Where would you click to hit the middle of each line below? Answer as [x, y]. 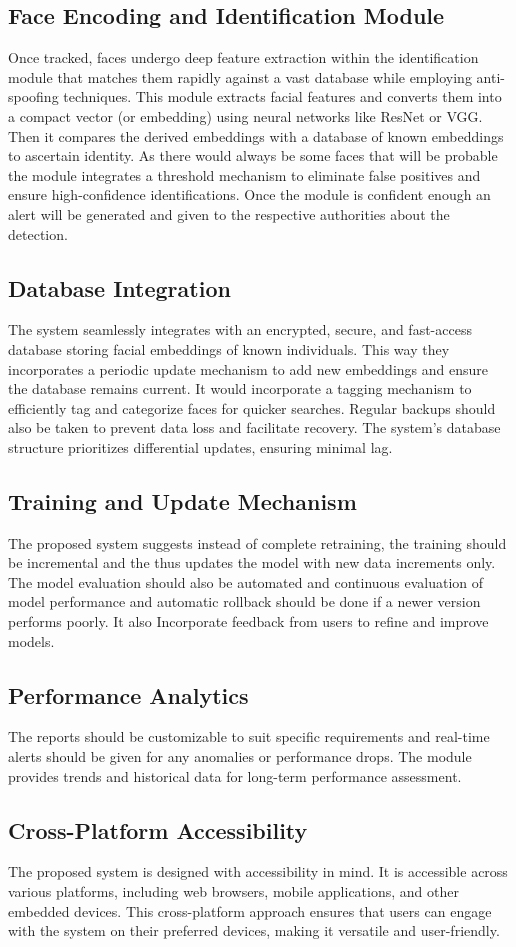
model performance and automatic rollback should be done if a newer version [244, 601]
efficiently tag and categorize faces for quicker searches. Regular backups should [252, 407]
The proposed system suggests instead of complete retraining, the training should [257, 542]
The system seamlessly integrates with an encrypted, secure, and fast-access [240, 329]
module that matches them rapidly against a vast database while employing [240, 76]
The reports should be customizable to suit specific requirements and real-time [249, 736]
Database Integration [119, 287]
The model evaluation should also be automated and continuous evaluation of [246, 581]
